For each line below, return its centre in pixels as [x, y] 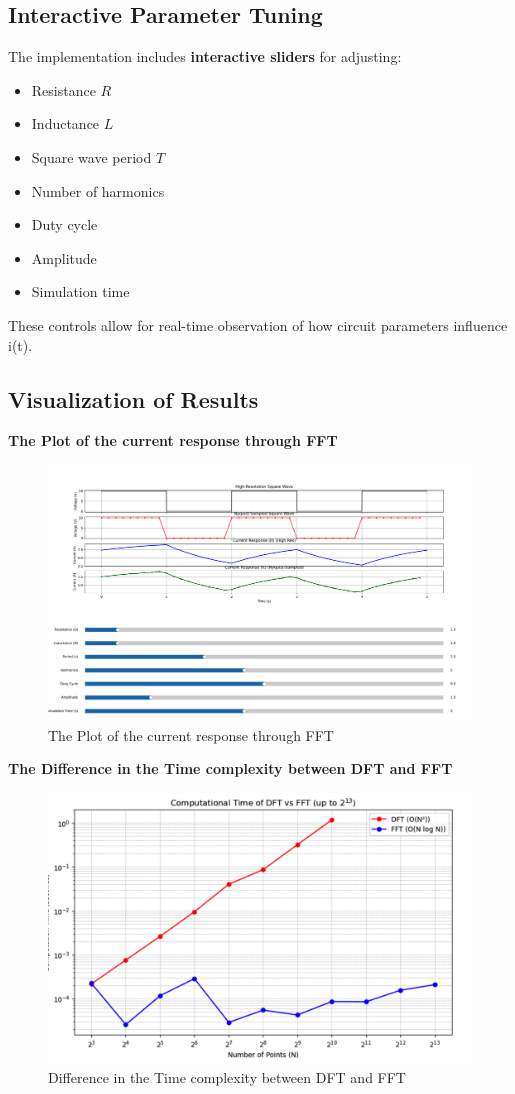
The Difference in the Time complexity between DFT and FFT [230, 768]
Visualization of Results [133, 398]
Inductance [65, 123]
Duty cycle [64, 224]
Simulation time [80, 291]
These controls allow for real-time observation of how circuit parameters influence [258, 324]
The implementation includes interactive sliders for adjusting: [205, 56]
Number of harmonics [98, 190]
